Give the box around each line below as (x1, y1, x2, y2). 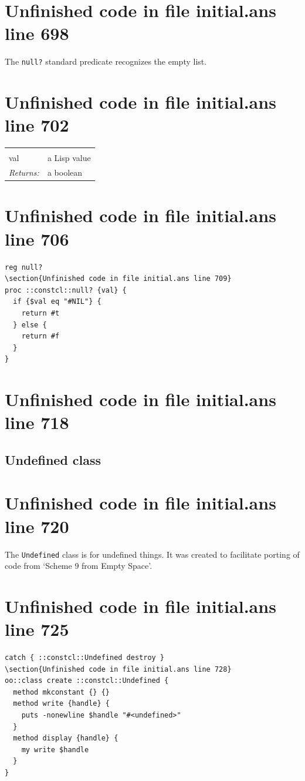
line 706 (5, 226, 69, 250)
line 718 (5, 410, 69, 434)
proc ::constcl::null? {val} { (5, 286, 127, 294)
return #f (21, 332, 60, 341)
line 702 (5, 113, 69, 137)
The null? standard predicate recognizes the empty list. (5, 55, 207, 68)
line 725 (5, 617, 69, 641)
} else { (13, 320, 47, 329)
